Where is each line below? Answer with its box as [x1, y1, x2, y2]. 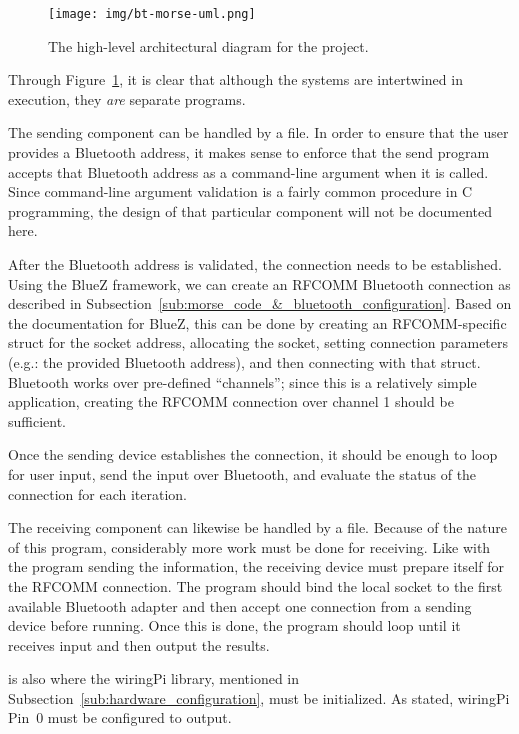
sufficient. [8, 410, 67, 431]
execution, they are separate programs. [8, 88, 246, 109]
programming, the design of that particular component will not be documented [8, 200, 493, 221]
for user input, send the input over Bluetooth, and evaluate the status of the [8, 463, 477, 484]
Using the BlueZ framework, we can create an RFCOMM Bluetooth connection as [8, 273, 511, 294]
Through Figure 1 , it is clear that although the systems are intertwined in [8, 69, 463, 90]
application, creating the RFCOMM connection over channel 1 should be [8, 391, 454, 412]
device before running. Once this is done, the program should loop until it [8, 615, 461, 636]
